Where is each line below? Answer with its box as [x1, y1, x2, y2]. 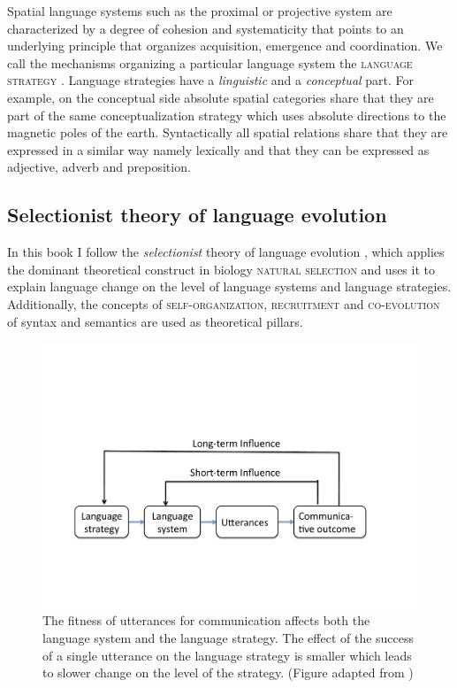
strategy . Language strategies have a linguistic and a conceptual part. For [7, 71, 415, 89]
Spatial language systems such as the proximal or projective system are [7, 2, 392, 19]
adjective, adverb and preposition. [7, 158, 191, 176]
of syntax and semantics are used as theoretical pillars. [7, 312, 303, 330]
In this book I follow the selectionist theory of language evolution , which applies [7, 243, 445, 261]
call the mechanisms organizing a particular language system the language [7, 53, 413, 72]
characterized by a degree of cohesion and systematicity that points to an [7, 19, 404, 37]
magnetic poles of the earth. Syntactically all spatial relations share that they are [7, 123, 448, 142]
